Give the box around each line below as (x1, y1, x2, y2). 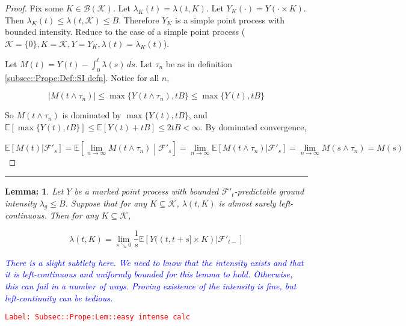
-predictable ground (234, 185, 304, 198)
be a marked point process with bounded (74, 185, 219, 198)
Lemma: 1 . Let (5, 185, 64, 198)
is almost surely (218, 196, 276, 209)
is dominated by (62, 109, 121, 121)
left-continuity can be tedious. (5, 291, 113, 304)
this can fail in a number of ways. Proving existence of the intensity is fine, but (5, 279, 297, 292)
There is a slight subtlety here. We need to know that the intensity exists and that (5, 256, 304, 268)
